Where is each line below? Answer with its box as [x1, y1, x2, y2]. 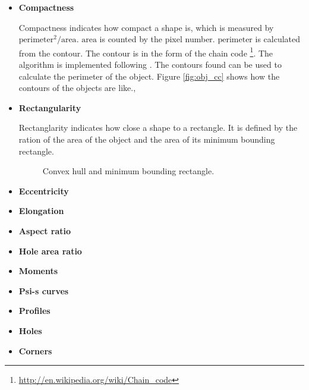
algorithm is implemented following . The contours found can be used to [18, 58, 282, 71]
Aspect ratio [18, 224, 71, 237]
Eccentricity [18, 184, 69, 197]
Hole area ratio [18, 244, 82, 257]
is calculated [255, 33, 301, 45]
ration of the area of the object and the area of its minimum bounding [18, 133, 275, 145]
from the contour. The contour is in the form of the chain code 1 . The [18, 45, 273, 59]
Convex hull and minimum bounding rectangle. [42, 165, 215, 177]
